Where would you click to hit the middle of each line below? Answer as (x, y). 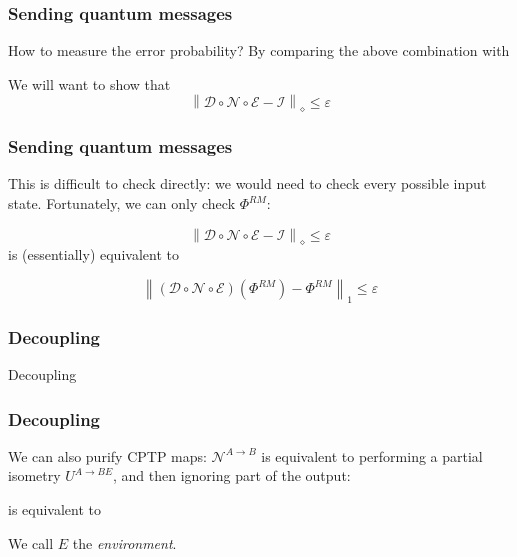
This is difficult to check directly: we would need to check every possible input (247, 183)
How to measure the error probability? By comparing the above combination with (259, 50)
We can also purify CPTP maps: (107, 455)
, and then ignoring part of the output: (231, 475)
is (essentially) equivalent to (93, 254)
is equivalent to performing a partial (372, 455)
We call (31, 542)
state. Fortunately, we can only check (122, 203)
